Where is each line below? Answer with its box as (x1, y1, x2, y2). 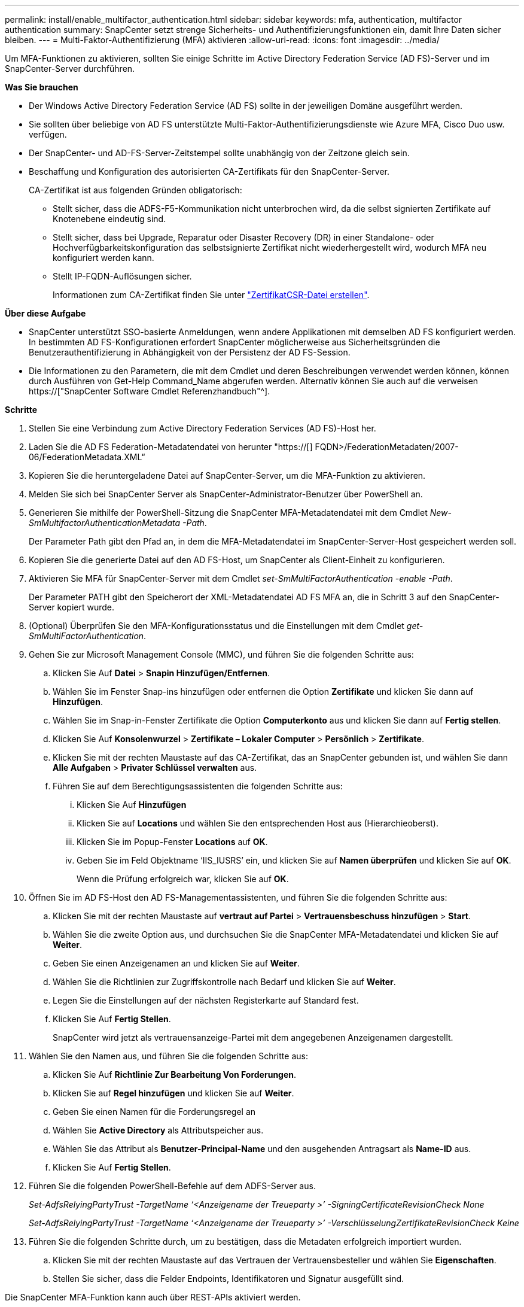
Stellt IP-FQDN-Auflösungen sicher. (53, 271, 192, 281)
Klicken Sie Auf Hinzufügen (77, 800, 187, 810)
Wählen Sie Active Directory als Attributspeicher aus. (53, 1125, 264, 1135)
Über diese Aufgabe (5, 308, 86, 318)
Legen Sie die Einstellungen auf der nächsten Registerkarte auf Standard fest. (53, 995, 359, 1005)
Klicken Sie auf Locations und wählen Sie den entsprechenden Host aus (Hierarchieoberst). (77, 818, 438, 828)
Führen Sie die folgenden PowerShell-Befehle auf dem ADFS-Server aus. (29, 1181, 316, 1191)
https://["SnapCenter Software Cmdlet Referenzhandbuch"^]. (29, 386, 270, 396)
